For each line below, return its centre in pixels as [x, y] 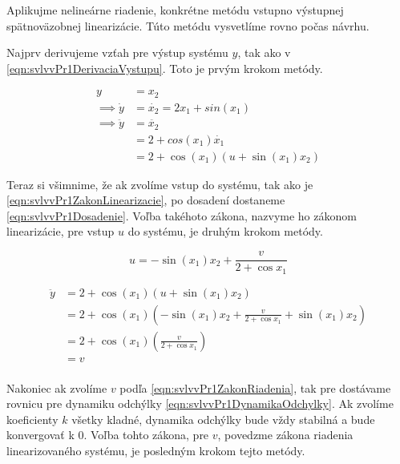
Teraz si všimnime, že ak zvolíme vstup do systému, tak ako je [160, 184]
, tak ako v [264, 52]
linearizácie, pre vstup [61, 231]
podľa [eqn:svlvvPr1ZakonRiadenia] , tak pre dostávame [255, 387]
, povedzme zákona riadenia [285, 435]
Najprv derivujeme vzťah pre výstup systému [117, 52]
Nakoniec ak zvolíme [57, 387]
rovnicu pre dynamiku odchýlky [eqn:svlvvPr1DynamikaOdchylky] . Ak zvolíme [200, 403]
